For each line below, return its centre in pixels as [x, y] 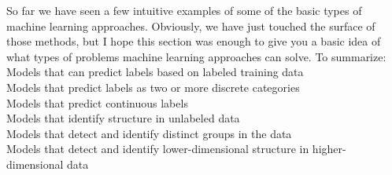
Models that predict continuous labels [97, 102]
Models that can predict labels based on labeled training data [155, 72]
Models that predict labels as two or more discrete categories [153, 87]
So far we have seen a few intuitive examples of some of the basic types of [184, 10]
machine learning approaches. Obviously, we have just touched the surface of [191, 26]
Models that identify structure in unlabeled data [123, 118]
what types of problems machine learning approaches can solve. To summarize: [196, 56]
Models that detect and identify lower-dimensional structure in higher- [176, 149]
